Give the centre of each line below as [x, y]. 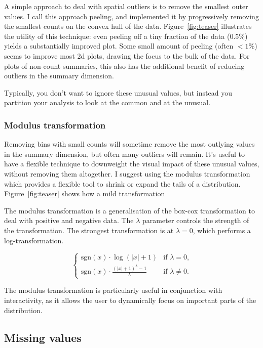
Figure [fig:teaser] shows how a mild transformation [85, 193]
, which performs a [222, 230]
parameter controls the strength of [196, 220]
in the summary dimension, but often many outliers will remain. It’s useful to [124, 154]
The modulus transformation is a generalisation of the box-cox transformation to [129, 210]
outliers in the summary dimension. [59, 76]
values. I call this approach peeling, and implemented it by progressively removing [131, 16]
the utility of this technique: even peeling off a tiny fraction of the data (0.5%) [126, 36]
